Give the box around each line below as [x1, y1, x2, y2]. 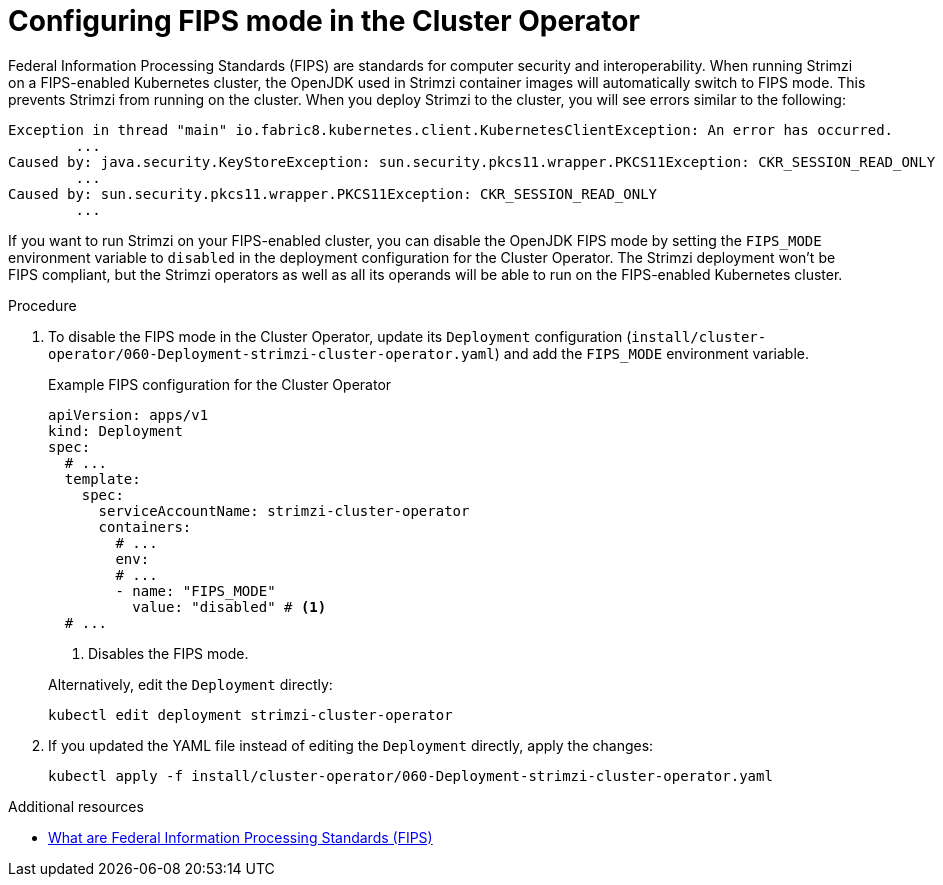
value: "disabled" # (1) [132, 598, 327, 615]
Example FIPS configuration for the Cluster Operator [48, 375, 392, 393]
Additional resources [8, 797, 144, 815]
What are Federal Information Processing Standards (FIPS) [48, 828, 433, 846]
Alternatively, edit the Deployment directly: [48, 675, 333, 693]
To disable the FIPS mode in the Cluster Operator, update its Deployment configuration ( [48, 327, 632, 345]
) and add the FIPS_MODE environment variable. [494, 344, 810, 362]
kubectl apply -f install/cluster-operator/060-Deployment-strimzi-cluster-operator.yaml [48, 767, 773, 784]
